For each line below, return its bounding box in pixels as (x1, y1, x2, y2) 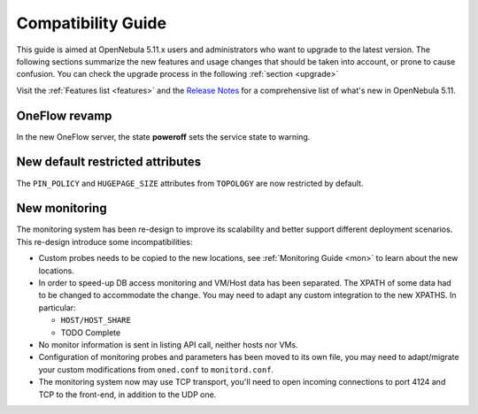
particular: (38, 302, 76, 313)
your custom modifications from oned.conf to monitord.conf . (38, 364, 274, 375)
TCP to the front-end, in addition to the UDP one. (38, 389, 217, 400)
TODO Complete (60, 327, 121, 338)
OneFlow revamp (16, 108, 112, 123)
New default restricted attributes (16, 155, 202, 170)
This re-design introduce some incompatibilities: (16, 236, 193, 247)
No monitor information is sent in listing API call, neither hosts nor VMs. (38, 339, 298, 349)
